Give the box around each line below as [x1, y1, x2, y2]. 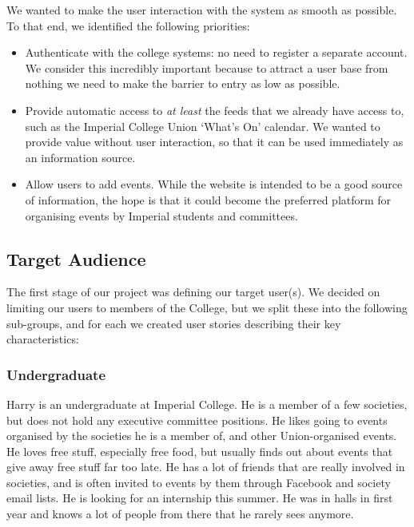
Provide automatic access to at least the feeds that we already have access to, [25, 101, 404, 118]
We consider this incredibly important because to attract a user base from [25, 59, 388, 76]
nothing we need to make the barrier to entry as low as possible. [25, 75, 340, 92]
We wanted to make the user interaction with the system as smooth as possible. [6, 2, 397, 18]
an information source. [25, 149, 136, 165]
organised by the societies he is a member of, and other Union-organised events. [6, 427, 397, 444]
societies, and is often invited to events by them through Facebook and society [6, 474, 391, 490]
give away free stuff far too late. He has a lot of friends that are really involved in [6, 458, 405, 475]
